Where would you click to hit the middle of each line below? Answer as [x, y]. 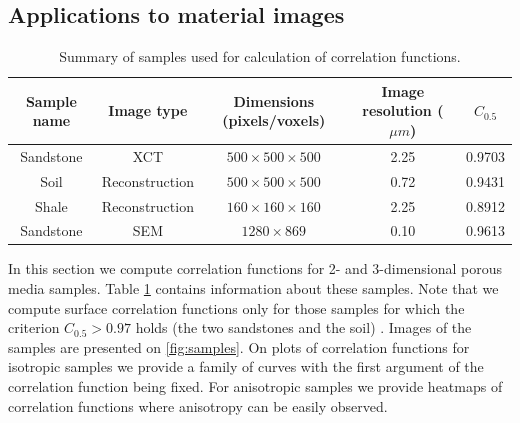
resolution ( [403, 110]
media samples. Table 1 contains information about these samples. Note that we [253, 288]
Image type [148, 110]
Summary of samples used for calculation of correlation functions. [260, 56]
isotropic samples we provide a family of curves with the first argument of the [246, 366]
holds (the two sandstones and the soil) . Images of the [303, 327]
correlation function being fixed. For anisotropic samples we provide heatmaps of [255, 386]
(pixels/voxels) [274, 120]
